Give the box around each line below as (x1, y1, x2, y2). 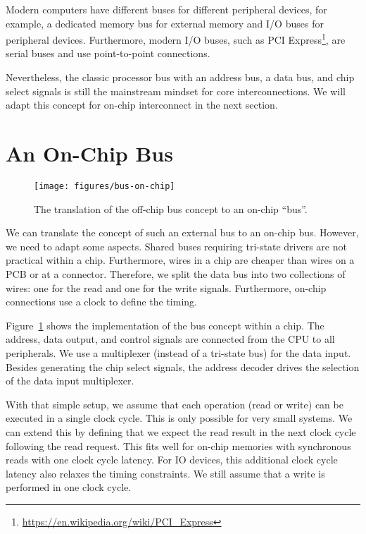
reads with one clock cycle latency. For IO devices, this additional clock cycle (6, 452, 338, 467)
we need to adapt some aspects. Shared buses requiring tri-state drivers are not (6, 238, 347, 253)
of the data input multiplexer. (6, 373, 134, 388)
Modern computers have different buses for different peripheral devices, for (6, 2, 327, 16)
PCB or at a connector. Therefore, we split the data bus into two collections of (6, 266, 346, 281)
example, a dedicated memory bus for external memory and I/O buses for (6, 16, 324, 30)
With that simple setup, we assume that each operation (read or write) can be (6, 396, 343, 411)
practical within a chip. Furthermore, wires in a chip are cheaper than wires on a (6, 253, 355, 267)
